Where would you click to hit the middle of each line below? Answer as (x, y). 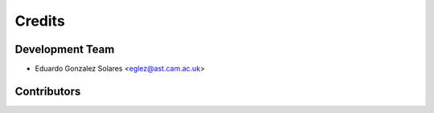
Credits (40, 21)
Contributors (48, 91)
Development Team (65, 49)
